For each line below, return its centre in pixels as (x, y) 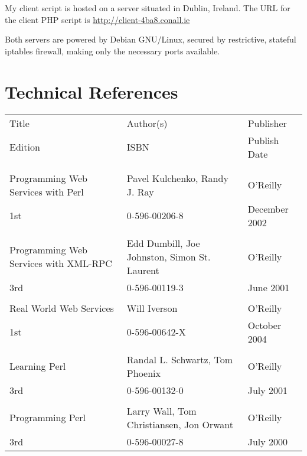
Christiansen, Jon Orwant (180, 424)
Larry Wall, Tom (161, 411)
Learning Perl (38, 366)
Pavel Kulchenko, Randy (177, 178)
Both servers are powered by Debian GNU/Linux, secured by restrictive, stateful (151, 39)
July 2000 (268, 441)
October (264, 325)
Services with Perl (47, 191)
